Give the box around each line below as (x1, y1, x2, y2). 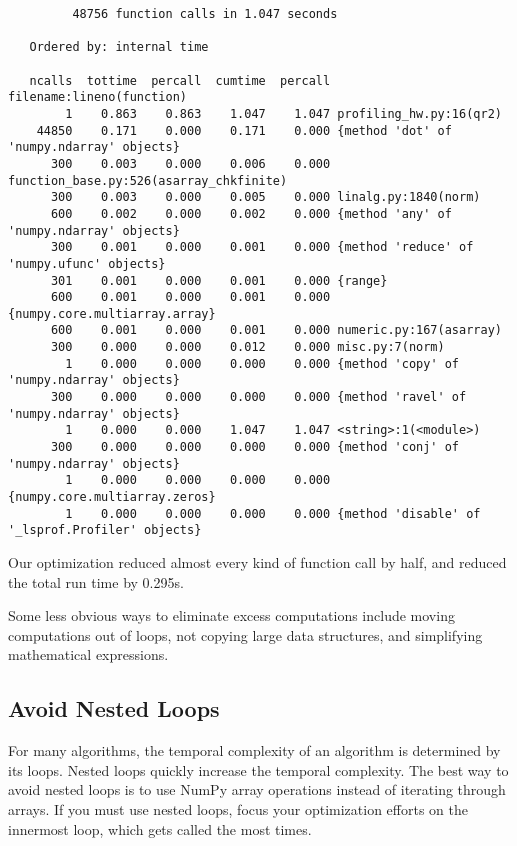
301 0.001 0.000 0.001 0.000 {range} (50, 273, 388, 288)
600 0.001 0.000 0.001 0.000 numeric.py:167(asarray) (50, 323, 502, 338)
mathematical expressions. (8, 644, 169, 665)
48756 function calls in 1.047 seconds (72, 7, 338, 21)
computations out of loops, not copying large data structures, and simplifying (8, 624, 483, 645)
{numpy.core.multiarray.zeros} (8, 490, 216, 505)
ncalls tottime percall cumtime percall (29, 73, 331, 88)
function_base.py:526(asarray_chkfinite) (8, 173, 288, 188)
